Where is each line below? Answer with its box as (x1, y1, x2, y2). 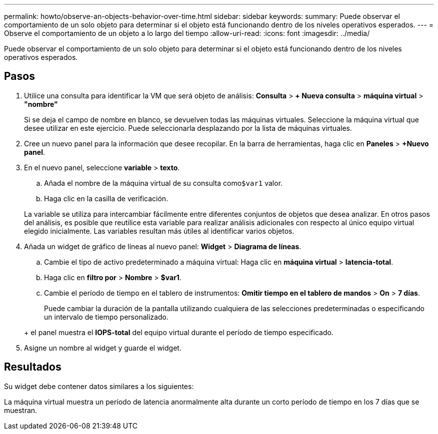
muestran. (4, 406, 37, 415)
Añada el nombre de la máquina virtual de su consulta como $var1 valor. (44, 178, 283, 187)
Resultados (4, 361, 61, 374)
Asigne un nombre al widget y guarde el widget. (24, 343, 181, 352)
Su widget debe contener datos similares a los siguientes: (4, 382, 194, 391)
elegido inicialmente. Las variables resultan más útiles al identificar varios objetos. (24, 226, 294, 235)
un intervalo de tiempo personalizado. (44, 312, 168, 321)
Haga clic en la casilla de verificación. (44, 194, 168, 203)
